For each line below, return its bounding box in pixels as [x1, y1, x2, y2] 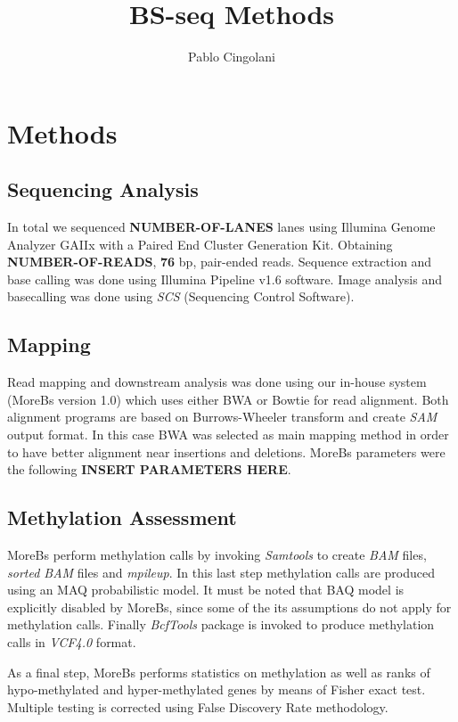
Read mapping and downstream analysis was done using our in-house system [7, 373, 427, 391]
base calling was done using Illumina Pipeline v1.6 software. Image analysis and [7, 269, 442, 288]
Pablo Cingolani [188, 47, 275, 66]
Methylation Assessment [7, 504, 237, 531]
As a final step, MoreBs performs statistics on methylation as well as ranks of [7, 662, 430, 681]
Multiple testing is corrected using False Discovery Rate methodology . [7, 697, 388, 716]
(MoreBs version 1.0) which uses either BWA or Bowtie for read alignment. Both [7, 390, 449, 408]
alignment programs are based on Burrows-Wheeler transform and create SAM [7, 407, 438, 426]
